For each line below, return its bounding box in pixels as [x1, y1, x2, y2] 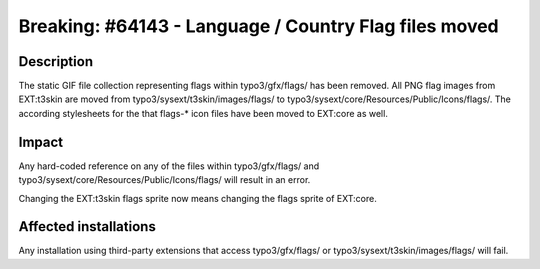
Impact [18, 133, 64, 150]
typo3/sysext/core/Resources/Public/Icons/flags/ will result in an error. [18, 174, 311, 186]
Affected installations [18, 218, 157, 235]
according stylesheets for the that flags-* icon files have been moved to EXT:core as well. [18, 107, 389, 119]
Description [18, 53, 94, 70]
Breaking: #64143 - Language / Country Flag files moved [18, 15, 499, 37]
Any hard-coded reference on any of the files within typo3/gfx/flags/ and [18, 160, 320, 172]
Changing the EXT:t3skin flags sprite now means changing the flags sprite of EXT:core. [18, 192, 377, 204]
